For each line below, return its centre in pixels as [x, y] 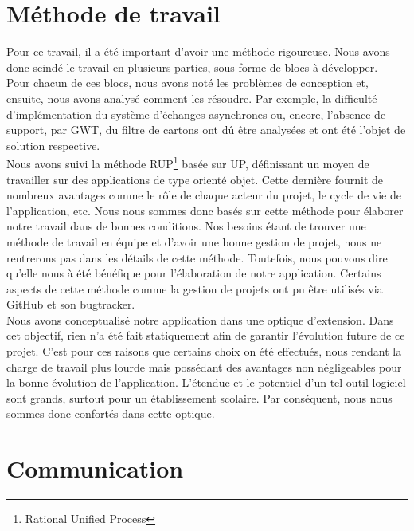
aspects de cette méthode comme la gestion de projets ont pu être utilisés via [195, 288]
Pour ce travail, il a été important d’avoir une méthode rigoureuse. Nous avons [198, 51]
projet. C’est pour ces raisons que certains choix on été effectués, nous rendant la [204, 351]
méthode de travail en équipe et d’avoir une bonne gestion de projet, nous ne [194, 241]
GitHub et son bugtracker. [71, 304]
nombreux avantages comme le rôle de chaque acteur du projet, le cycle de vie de [204, 195]
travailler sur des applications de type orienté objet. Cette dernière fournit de [195, 179]
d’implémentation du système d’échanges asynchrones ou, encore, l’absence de [196, 114]
